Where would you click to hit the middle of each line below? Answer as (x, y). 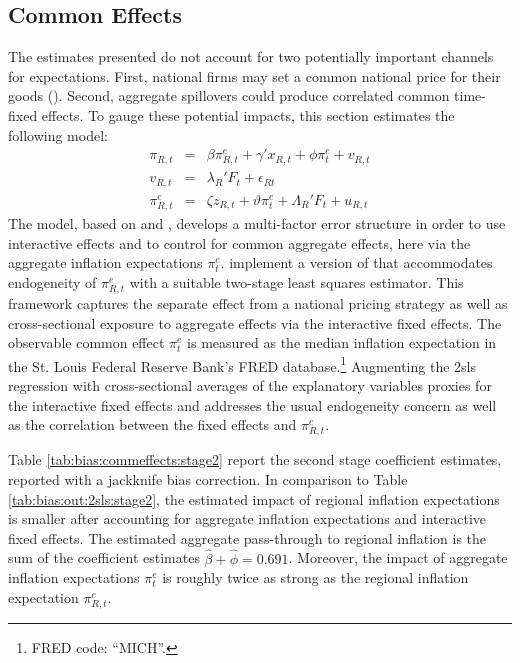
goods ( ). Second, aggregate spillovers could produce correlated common (229, 95)
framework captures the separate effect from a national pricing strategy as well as (258, 302)
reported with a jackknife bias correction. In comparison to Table (208, 478)
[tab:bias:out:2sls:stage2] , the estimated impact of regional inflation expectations (254, 498)
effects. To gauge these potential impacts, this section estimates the (248, 114)
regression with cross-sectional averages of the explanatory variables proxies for (250, 385)
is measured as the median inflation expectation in (342, 342)
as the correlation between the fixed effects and (152, 424)
